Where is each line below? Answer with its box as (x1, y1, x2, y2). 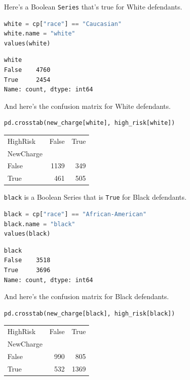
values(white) (4, 39, 51, 47)
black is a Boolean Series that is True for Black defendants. (4, 192, 187, 202)
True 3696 (4, 267, 51, 274)
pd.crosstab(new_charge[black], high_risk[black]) (4, 310, 175, 317)
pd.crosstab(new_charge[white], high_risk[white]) (4, 119, 175, 127)
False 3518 (4, 257, 51, 264)
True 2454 (4, 76, 51, 83)
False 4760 (4, 66, 51, 74)
